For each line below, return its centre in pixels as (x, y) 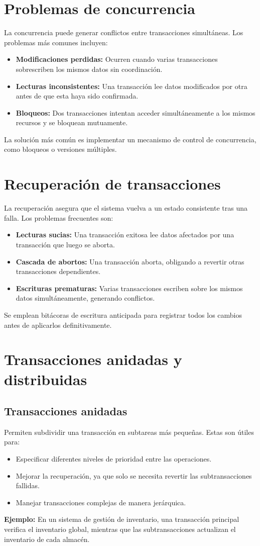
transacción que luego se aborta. (65, 244)
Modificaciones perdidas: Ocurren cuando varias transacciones (117, 59)
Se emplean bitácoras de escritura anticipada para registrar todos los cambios (123, 314)
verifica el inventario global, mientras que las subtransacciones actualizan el (120, 529)
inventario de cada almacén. (47, 539)
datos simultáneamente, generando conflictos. (85, 298)
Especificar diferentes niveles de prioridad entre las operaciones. (114, 459)
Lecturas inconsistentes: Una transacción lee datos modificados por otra (132, 86)
